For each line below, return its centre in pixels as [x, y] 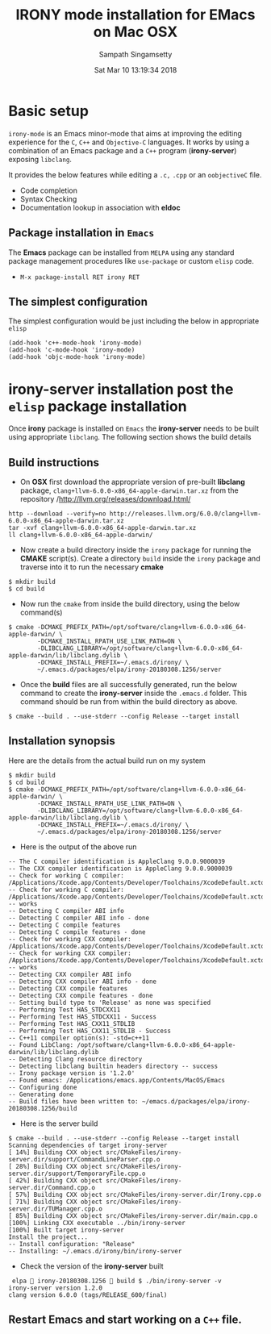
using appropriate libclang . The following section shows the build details [130, 437]
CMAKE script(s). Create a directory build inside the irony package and [140, 559]
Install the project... [48, 1237]
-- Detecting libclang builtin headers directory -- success [113, 1066]
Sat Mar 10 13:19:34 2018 [135, 69]
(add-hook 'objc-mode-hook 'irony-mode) [77, 357]
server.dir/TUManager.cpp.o [56, 1209]
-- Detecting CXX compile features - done [81, 995]
